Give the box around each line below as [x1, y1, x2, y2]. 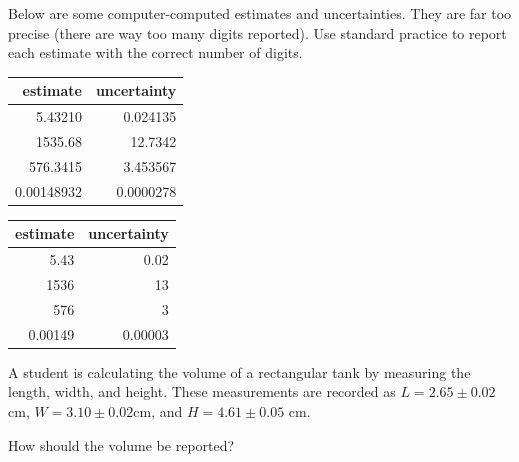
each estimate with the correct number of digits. [8, 42, 303, 63]
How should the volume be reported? [8, 434, 235, 455]
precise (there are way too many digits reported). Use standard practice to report [8, 22, 507, 43]
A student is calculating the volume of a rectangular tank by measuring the [8, 361, 471, 382]
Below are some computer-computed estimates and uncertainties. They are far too [8, 3, 512, 23]
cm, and [133, 400, 183, 421]
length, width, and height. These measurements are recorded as [8, 381, 396, 402]
